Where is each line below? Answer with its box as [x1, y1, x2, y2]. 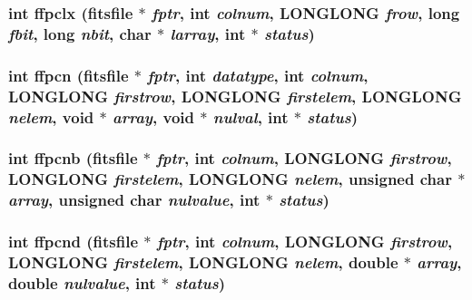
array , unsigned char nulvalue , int [8, 189, 261, 211]
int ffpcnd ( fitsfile [8, 230, 139, 253]
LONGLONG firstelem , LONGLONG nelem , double [8, 250, 398, 273]
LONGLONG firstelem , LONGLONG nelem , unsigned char [8, 168, 452, 190]
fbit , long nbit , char [8, 22, 152, 44]
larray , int [170, 22, 246, 44]
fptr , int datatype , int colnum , [147, 63, 369, 86]
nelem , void [8, 105, 94, 128]
